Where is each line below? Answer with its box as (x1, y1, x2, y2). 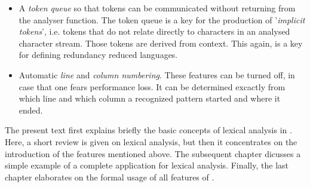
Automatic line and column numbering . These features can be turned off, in (19, 68, 295, 81)
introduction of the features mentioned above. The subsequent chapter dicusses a (5, 147, 301, 160)
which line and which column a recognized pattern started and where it (19, 92, 281, 105)
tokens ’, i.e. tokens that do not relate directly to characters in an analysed (19, 25, 290, 38)
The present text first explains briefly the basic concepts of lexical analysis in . (5, 124, 292, 136)
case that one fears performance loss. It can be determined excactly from (19, 80, 286, 93)
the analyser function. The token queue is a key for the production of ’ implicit (19, 13, 305, 26)
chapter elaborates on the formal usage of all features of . (5, 170, 214, 183)
